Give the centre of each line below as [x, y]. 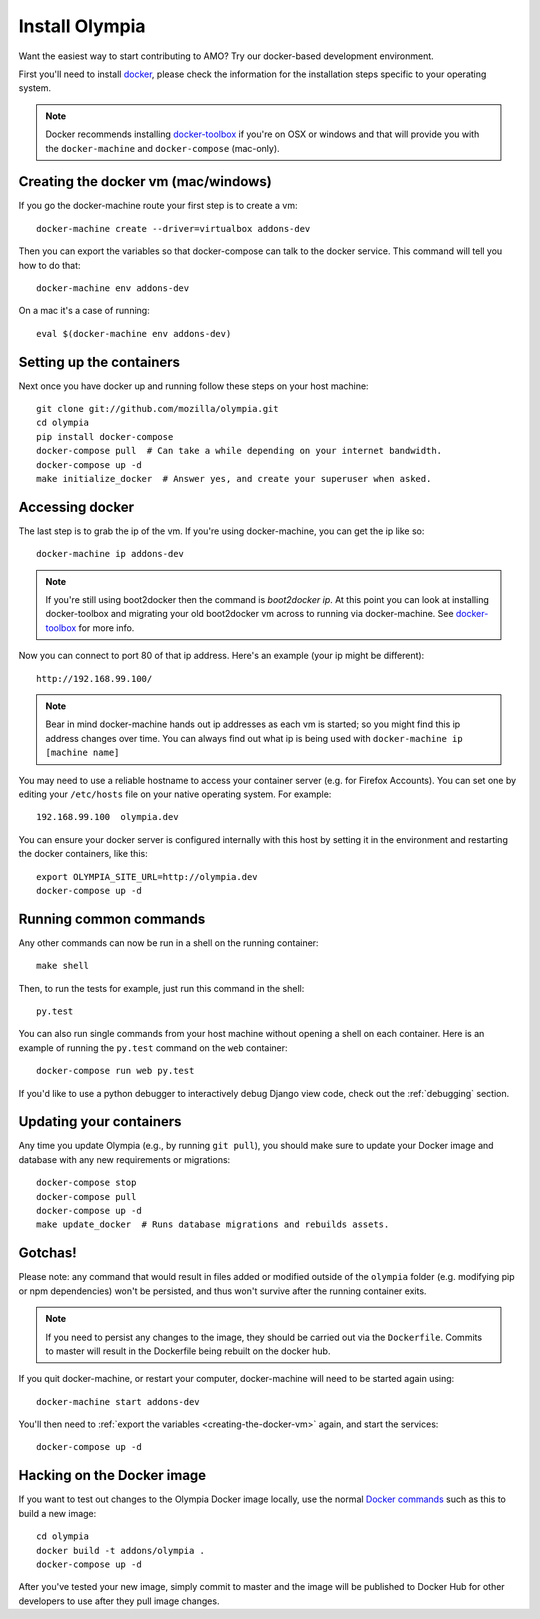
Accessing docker [76, 506]
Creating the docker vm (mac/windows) [145, 181]
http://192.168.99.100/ [94, 678]
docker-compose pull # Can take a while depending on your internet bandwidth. [239, 451]
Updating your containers [100, 1121]
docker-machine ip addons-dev [110, 554]
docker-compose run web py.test [115, 1071]
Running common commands [112, 918]
